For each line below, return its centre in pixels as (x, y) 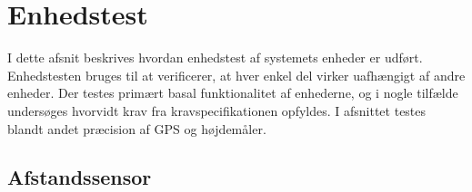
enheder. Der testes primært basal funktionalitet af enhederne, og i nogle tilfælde (233, 93)
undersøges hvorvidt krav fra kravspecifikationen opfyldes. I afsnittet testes (217, 110)
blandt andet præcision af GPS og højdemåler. (137, 128)
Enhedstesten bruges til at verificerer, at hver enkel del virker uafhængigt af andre (236, 75)
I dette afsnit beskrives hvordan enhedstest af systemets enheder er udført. (215, 58)
